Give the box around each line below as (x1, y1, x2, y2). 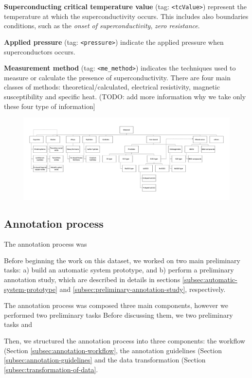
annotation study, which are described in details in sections (4, 274, 180, 285)
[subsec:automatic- (182, 274, 237, 285)
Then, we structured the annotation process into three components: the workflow (4, 336, 245, 346)
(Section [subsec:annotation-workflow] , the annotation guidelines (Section (4, 345, 222, 355)
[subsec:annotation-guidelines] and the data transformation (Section (4, 355, 206, 365)
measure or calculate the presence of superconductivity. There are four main (4, 72, 231, 82)
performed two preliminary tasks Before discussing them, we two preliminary (4, 309, 233, 320)
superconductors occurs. (4, 46, 75, 56)
